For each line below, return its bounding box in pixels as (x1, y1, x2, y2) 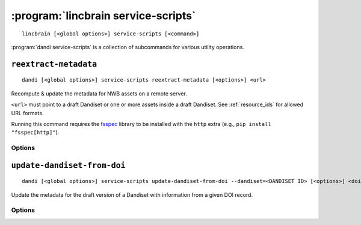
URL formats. (11, 109, 44, 116)
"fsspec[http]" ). (11, 129, 60, 136)
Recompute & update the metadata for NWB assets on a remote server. (11, 90, 187, 97)
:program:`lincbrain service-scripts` (11, 9, 196, 22)
